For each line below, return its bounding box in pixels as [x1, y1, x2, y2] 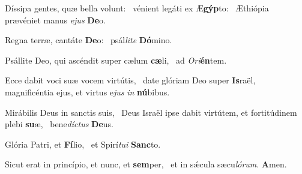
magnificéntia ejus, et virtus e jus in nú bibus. [5, 85, 170, 98]
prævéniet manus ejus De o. [5, 13, 106, 26]
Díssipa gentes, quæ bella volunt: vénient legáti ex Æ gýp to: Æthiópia [5, 2, 269, 14]
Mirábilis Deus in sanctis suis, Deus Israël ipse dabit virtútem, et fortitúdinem [5, 106, 297, 118]
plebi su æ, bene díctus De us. [5, 118, 114, 130]
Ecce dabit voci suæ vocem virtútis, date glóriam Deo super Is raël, [5, 74, 256, 86]
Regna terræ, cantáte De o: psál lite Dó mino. [5, 34, 172, 46]
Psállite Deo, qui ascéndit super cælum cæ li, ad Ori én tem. [5, 53, 227, 66]
